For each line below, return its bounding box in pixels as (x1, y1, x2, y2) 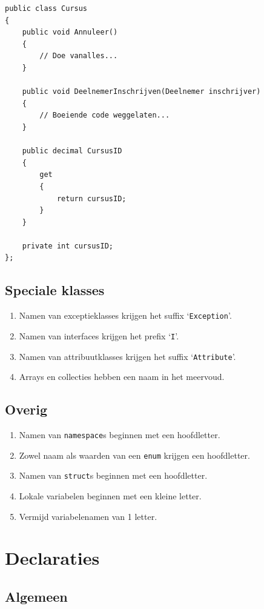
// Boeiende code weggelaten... (39, 111, 170, 120)
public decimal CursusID (22, 147, 122, 156)
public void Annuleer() (22, 28, 118, 37)
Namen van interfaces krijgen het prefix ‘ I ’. (19, 329, 179, 342)
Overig (5, 400, 48, 419)
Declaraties (5, 545, 100, 570)
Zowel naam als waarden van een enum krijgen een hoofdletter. (19, 448, 250, 461)
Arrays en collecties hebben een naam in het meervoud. (19, 370, 225, 383)
